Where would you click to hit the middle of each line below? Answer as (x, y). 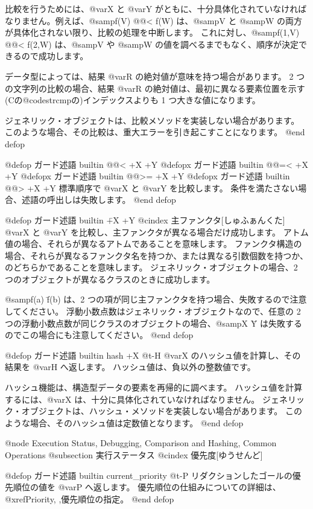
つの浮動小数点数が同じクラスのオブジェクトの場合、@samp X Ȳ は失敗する (153, 323)
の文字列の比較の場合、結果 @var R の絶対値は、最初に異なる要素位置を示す (155, 88)
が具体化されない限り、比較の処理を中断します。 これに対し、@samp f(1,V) (152, 32)
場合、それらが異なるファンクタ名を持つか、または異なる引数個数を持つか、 (156, 255)
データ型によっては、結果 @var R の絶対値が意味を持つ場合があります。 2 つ (155, 76)
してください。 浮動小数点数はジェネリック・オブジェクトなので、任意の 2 (153, 311)
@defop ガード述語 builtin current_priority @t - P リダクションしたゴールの (149, 475)
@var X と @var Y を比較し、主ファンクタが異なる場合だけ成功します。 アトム (157, 232)
